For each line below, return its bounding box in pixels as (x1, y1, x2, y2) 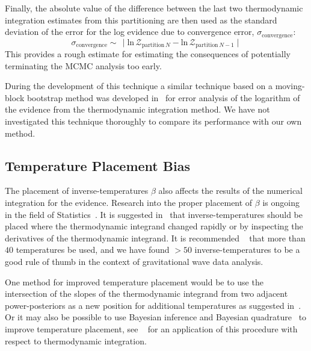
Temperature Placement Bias (5, 156, 190, 175)
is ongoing (262, 196, 300, 209)
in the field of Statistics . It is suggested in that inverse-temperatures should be (5, 208, 303, 220)
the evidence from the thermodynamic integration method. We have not (5, 103, 270, 116)
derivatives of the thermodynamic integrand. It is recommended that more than (5, 231, 306, 244)
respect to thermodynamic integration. (5, 334, 147, 347)
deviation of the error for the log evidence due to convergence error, (5, 25, 254, 38)
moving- (275, 79, 305, 92)
